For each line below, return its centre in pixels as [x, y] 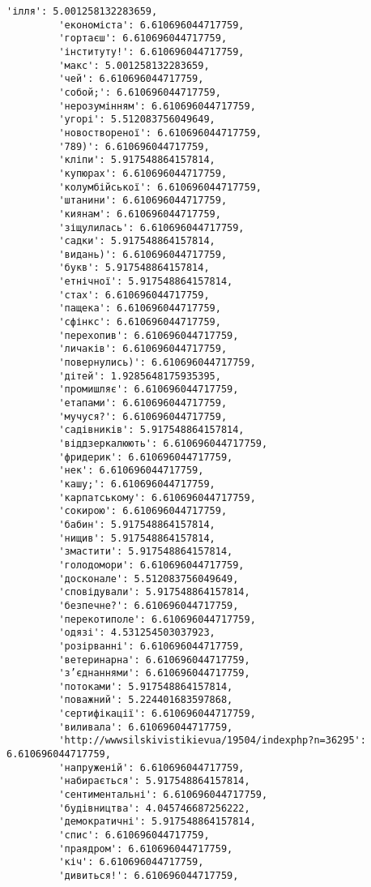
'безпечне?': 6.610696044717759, [149, 605]
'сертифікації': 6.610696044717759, [157, 714]
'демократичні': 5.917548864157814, [157, 822]
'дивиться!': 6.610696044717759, [149, 876]
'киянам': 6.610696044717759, [140, 214]
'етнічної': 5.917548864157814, [146, 282]
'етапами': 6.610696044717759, [143, 403]
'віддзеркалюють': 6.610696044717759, [163, 443]
